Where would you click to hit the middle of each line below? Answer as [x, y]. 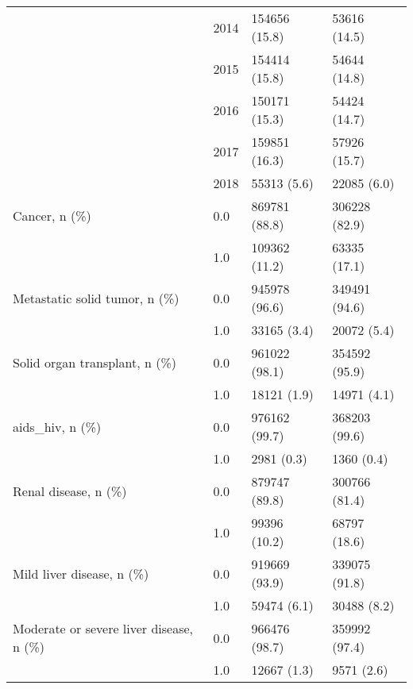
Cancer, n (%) [52, 215]
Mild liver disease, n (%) [81, 573]
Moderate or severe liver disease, [103, 628]
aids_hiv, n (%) [57, 426]
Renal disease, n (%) [70, 491]
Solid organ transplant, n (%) [95, 362]
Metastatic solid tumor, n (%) [96, 298]
